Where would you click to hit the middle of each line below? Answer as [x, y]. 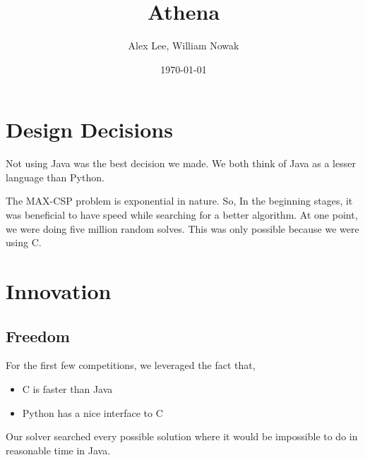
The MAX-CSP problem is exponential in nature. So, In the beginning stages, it [179, 201]
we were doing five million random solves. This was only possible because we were [182, 228]
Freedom [38, 335]
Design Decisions [89, 129]
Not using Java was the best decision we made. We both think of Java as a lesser [181, 163]
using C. [24, 242]
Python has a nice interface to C [92, 412]
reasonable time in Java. [58, 450]
